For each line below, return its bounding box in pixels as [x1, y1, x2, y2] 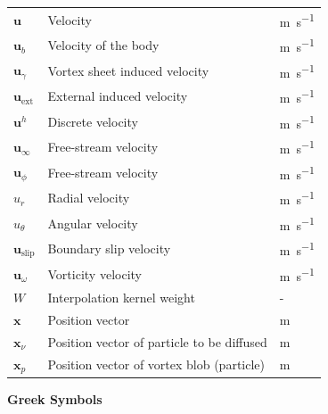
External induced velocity [47, 87, 188, 105]
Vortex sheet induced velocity [47, 61, 209, 79]
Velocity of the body [47, 36, 160, 54]
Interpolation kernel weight [47, 288, 195, 307]
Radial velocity [47, 188, 130, 207]
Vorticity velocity [47, 264, 142, 283]
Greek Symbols [7, 389, 102, 408]
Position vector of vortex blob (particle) [47, 355, 265, 374]
